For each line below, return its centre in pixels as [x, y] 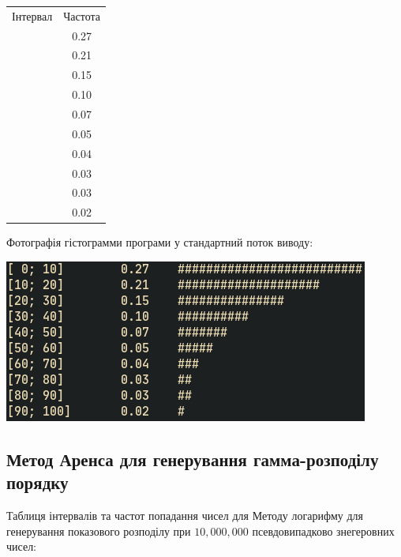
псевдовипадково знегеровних [323, 531]
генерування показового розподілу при [99, 531]
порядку [37, 482]
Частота [82, 15]
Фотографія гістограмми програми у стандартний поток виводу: [160, 242]
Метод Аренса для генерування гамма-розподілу [193, 459]
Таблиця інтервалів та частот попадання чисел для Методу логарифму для [185, 516]
